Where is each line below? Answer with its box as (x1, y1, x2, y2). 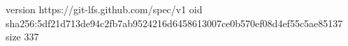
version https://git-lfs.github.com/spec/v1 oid (6, 2, 203, 16)
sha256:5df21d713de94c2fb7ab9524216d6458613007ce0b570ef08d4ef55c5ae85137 (6, 15, 343, 30)
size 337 (6, 29, 39, 44)
